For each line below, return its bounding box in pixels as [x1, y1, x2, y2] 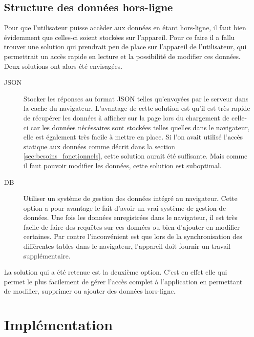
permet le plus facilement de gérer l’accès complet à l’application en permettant [4, 276, 243, 286]
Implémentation [4, 315, 113, 335]
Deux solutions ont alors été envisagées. [4, 60, 123, 71]
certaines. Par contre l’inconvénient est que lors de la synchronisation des [23, 231, 242, 241]
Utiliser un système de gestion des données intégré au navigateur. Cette [23, 193, 238, 203]
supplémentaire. [23, 250, 71, 260]
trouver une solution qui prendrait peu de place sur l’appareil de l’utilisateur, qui [4, 41, 247, 52]
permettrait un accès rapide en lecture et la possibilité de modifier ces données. [4, 51, 241, 61]
